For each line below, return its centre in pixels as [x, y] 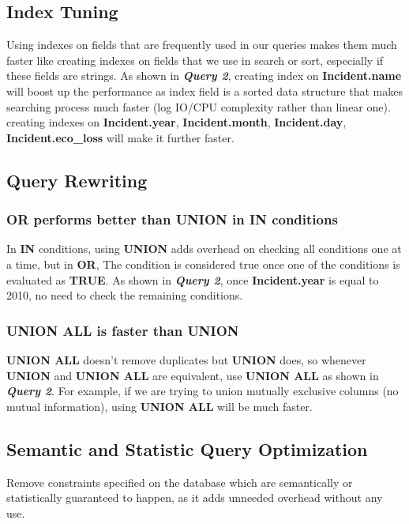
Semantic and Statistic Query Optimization [187, 449]
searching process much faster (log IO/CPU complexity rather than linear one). [199, 106]
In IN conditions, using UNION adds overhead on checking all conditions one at [204, 249]
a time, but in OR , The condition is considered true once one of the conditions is [203, 264]
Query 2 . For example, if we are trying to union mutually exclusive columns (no [203, 391]
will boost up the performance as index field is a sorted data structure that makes [204, 90]
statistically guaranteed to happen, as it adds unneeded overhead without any [195, 498]
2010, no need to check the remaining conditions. [125, 295]
